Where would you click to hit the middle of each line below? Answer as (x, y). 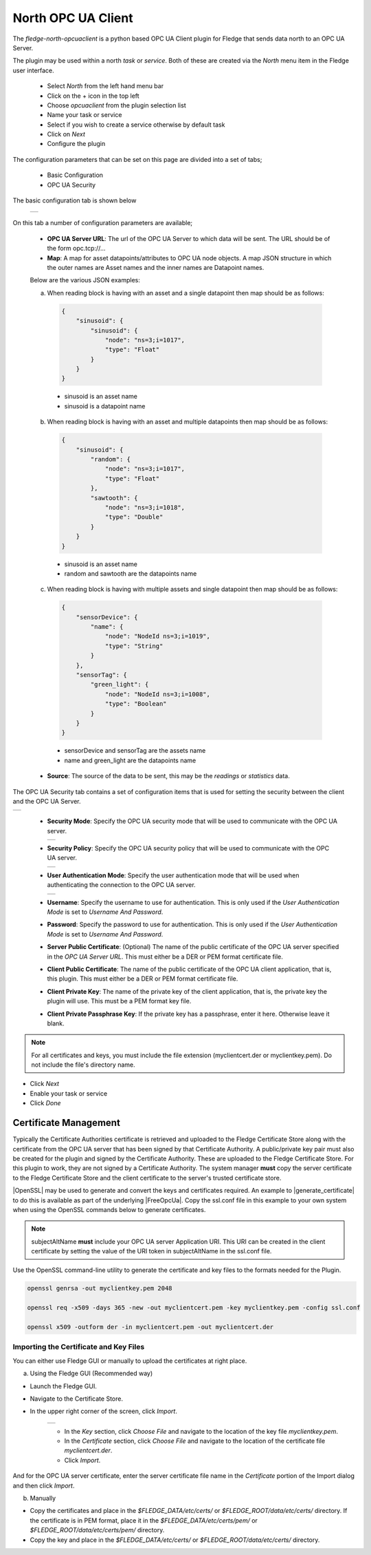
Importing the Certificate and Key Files (79, 1347)
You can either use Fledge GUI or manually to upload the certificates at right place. (130, 1361)
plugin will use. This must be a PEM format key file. (119, 1001)
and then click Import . (44, 1485)
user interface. (33, 70)
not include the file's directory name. (83, 1065)
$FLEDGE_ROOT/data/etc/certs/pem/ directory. (97, 1530)
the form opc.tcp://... (76, 249)
